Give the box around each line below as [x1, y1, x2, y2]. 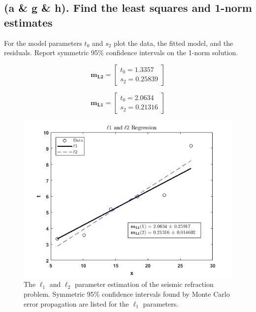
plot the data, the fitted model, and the [113, 37, 233, 48]
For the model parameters [4, 37, 82, 48]
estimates [4, 14, 53, 30]
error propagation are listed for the [24, 298, 129, 309]
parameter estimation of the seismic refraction [74, 279, 214, 289]
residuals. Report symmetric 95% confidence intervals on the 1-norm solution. [4, 47, 238, 58]
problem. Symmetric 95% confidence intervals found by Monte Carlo [24, 288, 230, 299]
